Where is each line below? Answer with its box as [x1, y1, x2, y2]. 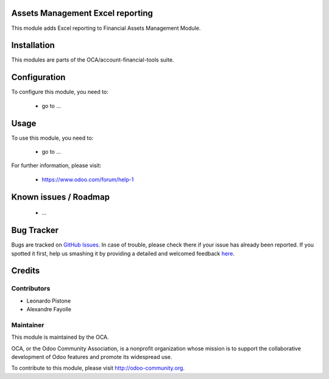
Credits [11, 265, 40, 276]
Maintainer [11, 320, 44, 329]
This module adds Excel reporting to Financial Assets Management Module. [11, 24, 201, 32]
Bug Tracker [11, 225, 59, 236]
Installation [11, 40, 55, 51]
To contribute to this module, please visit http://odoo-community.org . [11, 364, 185, 372]
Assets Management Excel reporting [11, 8, 154, 18]
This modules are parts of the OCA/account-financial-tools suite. [11, 56, 174, 63]
